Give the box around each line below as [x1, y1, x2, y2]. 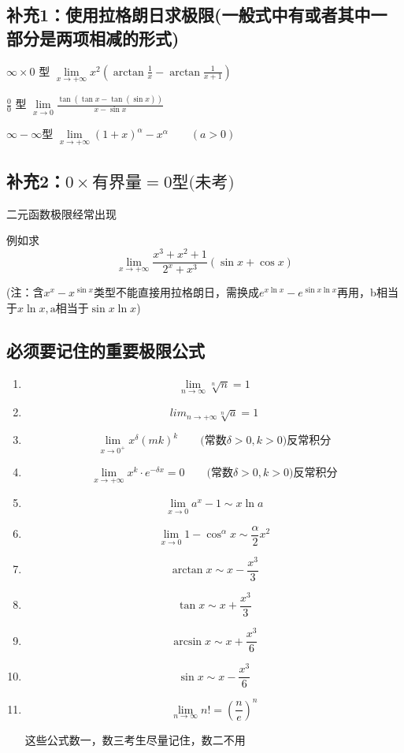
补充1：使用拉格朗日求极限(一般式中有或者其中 [6, 2, 371, 27]
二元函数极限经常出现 [6, 205, 117, 222]
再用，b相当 [337, 284, 398, 300]
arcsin [173, 636, 202, 647]
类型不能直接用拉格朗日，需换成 [93, 284, 259, 300]
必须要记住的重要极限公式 [6, 338, 205, 363]
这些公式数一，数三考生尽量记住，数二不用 [24, 731, 246, 747]
